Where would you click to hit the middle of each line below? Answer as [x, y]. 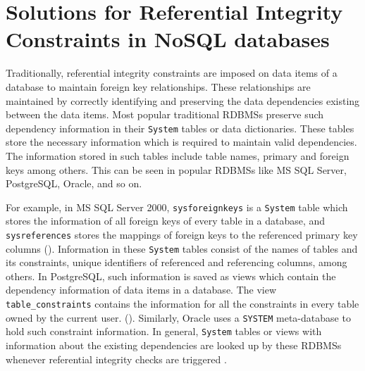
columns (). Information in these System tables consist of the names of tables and [182, 248]
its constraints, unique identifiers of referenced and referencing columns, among [177, 262]
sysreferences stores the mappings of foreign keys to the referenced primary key [182, 234]
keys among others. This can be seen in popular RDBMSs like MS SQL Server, [176, 169]
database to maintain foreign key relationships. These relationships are [158, 86]
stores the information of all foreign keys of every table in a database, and [166, 221]
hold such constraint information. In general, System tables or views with [164, 331]
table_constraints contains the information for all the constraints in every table [182, 304]
